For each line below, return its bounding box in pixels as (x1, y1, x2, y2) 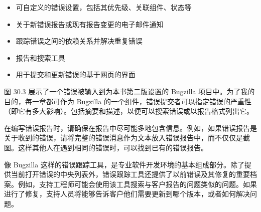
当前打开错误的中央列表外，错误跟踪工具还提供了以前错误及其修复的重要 (11, 169, 250, 179)
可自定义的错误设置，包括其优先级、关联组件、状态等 (16, 2, 192, 12)
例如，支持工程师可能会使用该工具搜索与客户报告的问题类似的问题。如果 (18, 178, 257, 189)
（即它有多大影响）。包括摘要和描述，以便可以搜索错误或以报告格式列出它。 (4, 106, 253, 116)
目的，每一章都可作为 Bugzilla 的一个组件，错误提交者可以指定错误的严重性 (4, 96, 251, 106)
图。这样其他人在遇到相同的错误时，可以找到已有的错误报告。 (4, 142, 208, 152)
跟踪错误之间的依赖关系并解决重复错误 (16, 36, 143, 46)
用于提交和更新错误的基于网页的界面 (16, 69, 136, 80)
